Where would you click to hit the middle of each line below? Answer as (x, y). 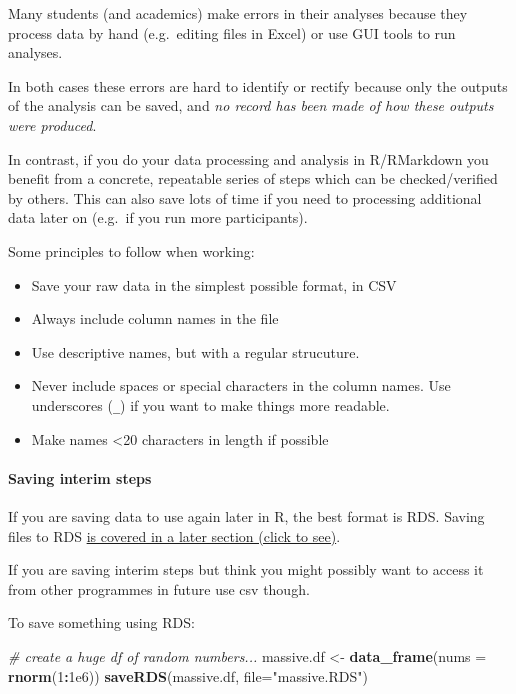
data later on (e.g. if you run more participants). (158, 217)
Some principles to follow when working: (131, 250)
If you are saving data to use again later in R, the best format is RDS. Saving (246, 515)
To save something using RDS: (101, 622)
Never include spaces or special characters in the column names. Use (241, 385)
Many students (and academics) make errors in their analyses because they (238, 13)
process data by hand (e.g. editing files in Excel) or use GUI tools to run (232, 32)
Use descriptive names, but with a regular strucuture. (195, 351)
